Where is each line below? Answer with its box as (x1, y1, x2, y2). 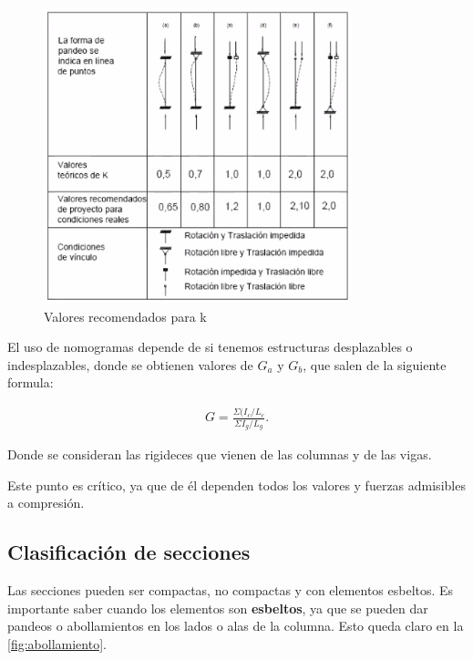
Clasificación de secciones (7, 538, 251, 566)
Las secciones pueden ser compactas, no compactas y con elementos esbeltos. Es (7, 581, 454, 600)
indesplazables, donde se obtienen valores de (7, 355, 253, 374)
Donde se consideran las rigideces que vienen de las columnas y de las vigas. (7, 445, 432, 464)
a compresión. (7, 493, 85, 512)
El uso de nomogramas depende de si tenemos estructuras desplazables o (7, 337, 413, 356)
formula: (7, 373, 54, 392)
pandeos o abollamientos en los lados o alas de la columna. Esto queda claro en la (7, 616, 464, 635)
